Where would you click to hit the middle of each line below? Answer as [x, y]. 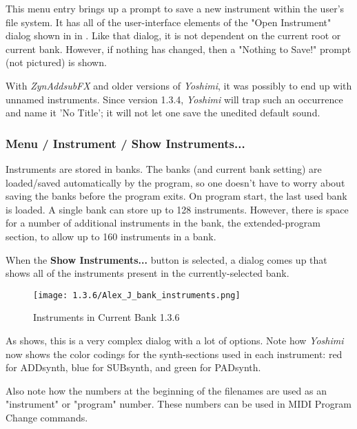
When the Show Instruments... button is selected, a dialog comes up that [166, 259]
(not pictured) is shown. [56, 62]
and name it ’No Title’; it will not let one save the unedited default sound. [163, 113]
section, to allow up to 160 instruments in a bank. [111, 236]
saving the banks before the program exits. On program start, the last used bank [176, 196]
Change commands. [47, 417]
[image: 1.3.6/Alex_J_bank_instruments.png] [137, 295]
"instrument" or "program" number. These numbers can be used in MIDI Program [178, 404]
